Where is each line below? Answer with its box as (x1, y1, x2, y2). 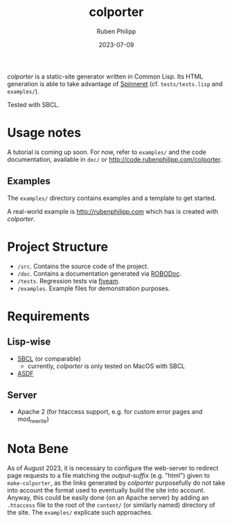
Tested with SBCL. (7, 100, 60, 108)
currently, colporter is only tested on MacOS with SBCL (27, 362, 186, 370)
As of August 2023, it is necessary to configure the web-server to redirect (7, 464, 219, 472)
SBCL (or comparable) (17, 354, 82, 363)
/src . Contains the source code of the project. (17, 262, 149, 270)
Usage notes (7, 125, 82, 141)
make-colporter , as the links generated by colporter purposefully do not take (7, 479, 226, 487)
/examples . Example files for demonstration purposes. (17, 284, 170, 292)
